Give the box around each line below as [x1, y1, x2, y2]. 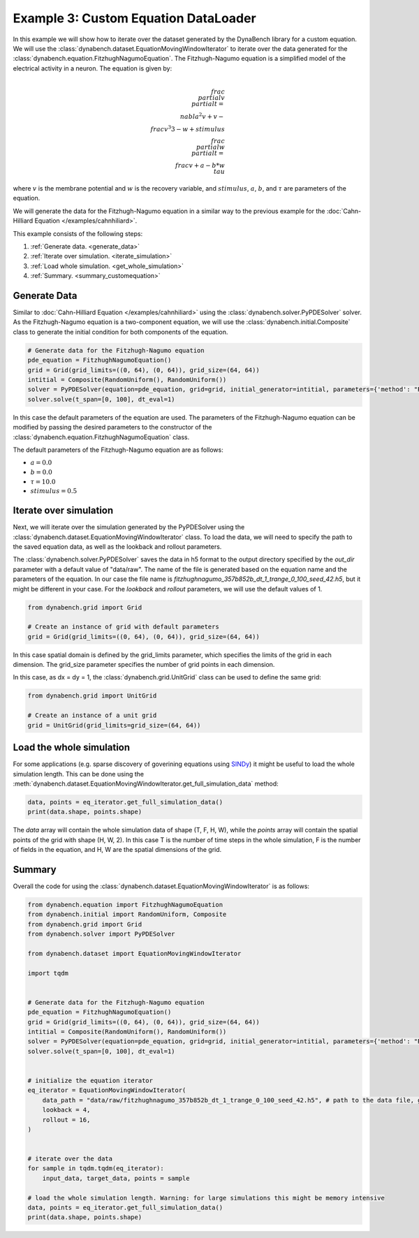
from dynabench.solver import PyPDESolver [27, 930, 175, 938]
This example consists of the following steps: [13, 229, 143, 237]
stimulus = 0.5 [30, 487, 78, 495]
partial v [198, 94, 226, 101]
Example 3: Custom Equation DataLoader [13, 10, 256, 26]
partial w [196, 143, 226, 152]
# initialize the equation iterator [27, 1076, 154, 1084]
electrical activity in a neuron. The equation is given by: [13, 64, 172, 73]
